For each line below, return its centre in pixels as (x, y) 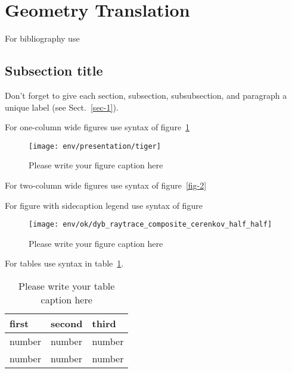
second (66, 323)
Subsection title (54, 70)
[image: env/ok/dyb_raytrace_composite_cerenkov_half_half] (150, 225)
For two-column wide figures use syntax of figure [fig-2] (106, 185)
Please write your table (67, 286)
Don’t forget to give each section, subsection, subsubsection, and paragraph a (146, 95)
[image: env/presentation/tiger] (95, 146)
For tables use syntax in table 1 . (64, 263)
